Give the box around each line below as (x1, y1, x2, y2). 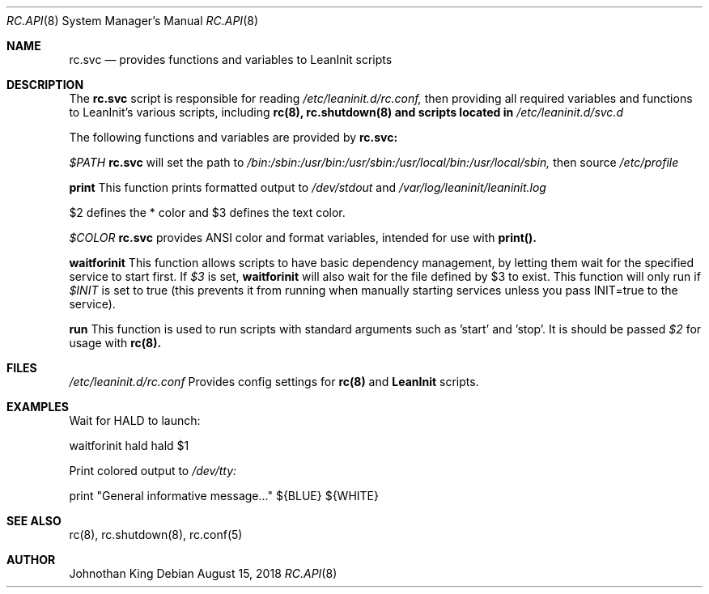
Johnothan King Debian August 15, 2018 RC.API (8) (69, 566, 338, 580)
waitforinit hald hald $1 (69, 439, 189, 452)
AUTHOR (6, 553, 56, 566)
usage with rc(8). (69, 336, 162, 350)
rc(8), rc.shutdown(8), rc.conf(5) (69, 528, 243, 541)
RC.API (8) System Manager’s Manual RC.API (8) (6, 14, 259, 28)
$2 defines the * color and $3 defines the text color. (69, 206, 346, 219)
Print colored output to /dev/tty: (69, 464, 237, 477)
